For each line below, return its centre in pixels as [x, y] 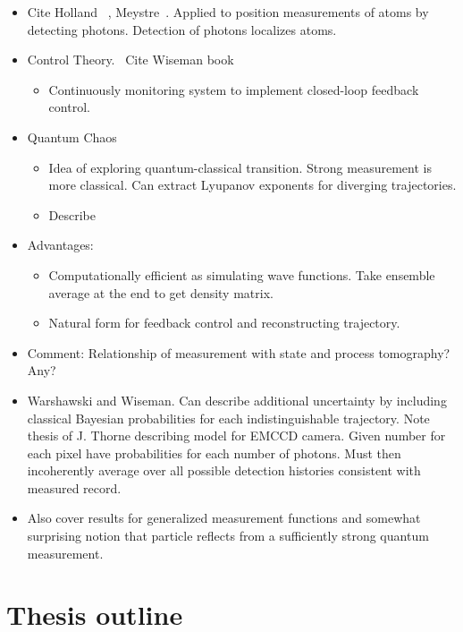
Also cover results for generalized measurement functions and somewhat [224, 518]
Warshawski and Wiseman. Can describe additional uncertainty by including [237, 400]
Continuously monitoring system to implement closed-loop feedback [234, 89]
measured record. [74, 487]
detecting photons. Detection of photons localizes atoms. [182, 29]
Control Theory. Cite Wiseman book [130, 60]
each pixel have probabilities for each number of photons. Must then [214, 453]
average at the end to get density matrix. [161, 292]
